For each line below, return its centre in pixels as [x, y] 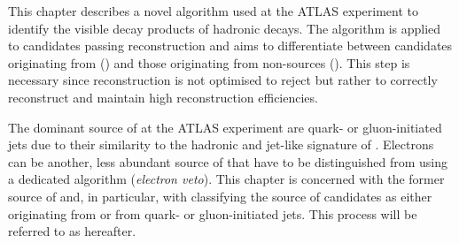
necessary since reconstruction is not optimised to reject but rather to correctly [223, 80]
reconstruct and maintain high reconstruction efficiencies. [163, 97]
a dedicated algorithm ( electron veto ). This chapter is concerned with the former [226, 179]
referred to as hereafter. [72, 231]
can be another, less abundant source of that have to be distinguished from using [228, 161]
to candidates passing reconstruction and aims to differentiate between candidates [230, 46]
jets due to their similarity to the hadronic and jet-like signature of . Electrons [221, 144]
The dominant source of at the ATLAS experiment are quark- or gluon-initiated [225, 127]
